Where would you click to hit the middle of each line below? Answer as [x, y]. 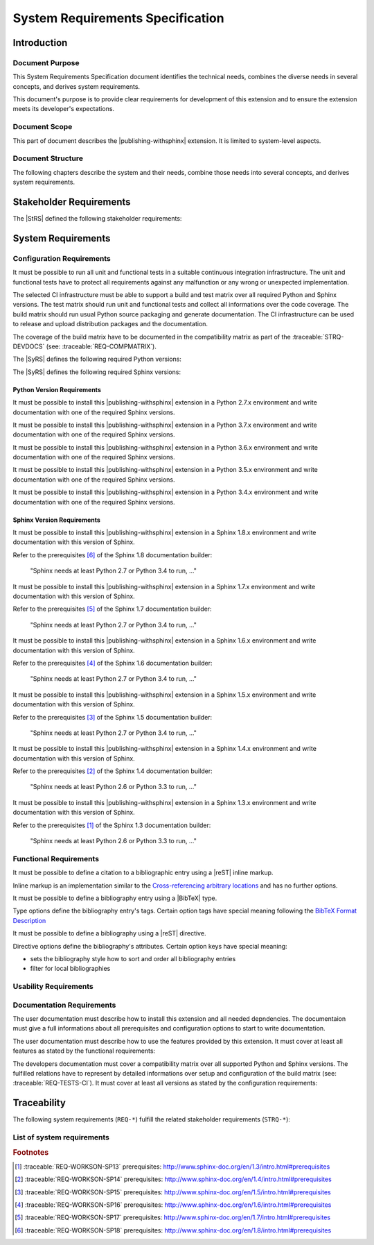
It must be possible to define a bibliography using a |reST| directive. [109, 933]
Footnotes [31, 1152]
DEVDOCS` [29, 346]
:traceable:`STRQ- [318, 337]
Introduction [40, 43]
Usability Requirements [53, 987]
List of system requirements [61, 1137]
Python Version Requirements [57, 389]
